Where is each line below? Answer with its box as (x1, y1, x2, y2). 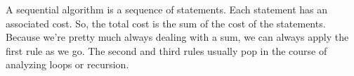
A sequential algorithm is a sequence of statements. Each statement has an (6, 2, 328, 16)
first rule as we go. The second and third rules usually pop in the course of (6, 43, 327, 58)
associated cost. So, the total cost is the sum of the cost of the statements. (6, 15, 326, 30)
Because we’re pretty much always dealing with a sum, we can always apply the (6, 30, 349, 44)
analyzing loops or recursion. (6, 57, 129, 72)
